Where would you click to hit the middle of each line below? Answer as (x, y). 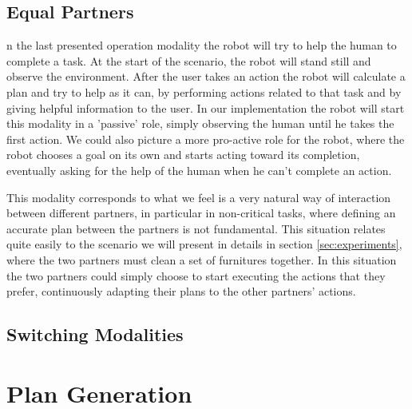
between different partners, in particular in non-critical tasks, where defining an (201, 213)
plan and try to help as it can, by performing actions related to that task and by (204, 91)
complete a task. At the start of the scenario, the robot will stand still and (189, 60)
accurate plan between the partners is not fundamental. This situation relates (196, 228)
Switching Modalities (95, 334)
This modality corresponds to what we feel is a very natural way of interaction (199, 197)
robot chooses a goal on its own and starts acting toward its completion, (183, 155)
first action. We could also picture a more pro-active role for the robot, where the (206, 139)
